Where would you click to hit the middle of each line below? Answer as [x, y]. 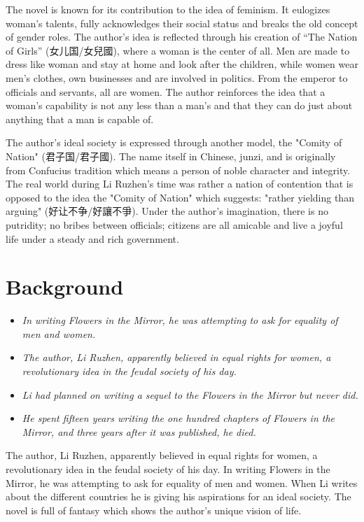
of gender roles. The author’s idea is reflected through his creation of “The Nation [182, 37]
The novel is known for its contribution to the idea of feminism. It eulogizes [168, 9]
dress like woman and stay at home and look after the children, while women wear [182, 64]
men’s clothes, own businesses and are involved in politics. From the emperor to [177, 77]
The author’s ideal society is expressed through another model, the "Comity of [174, 142]
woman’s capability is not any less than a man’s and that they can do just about [179, 105]
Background [65, 287]
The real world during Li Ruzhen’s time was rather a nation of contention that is [180, 184]
